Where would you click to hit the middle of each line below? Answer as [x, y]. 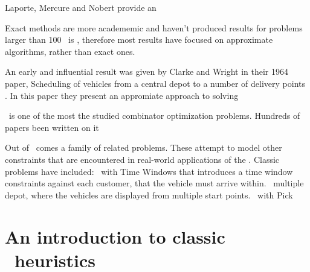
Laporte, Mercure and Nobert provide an [81, 7]
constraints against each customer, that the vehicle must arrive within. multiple [154, 183]
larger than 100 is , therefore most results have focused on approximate [139, 40]
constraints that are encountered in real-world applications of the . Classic [142, 159]
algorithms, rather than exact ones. [70, 51]
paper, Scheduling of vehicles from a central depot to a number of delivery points [155, 83]
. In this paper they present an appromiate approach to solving [122, 95]
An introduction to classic [115, 236]
